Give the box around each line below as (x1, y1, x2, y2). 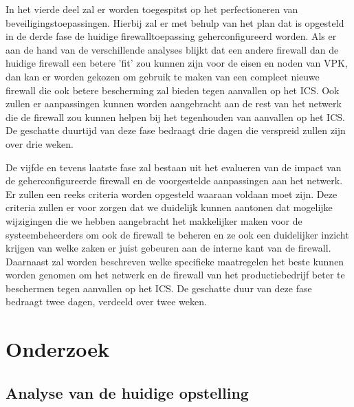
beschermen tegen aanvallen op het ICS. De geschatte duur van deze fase (5, 280, 312, 295)
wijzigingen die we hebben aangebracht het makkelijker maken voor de (5, 213, 302, 228)
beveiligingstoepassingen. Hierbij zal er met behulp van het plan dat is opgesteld (5, 15, 344, 30)
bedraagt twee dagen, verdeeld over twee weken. (5, 294, 207, 309)
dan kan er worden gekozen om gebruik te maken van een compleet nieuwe (5, 69, 320, 83)
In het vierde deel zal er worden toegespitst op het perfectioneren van (5, 2, 298, 16)
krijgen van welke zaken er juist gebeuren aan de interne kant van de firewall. (5, 241, 331, 255)
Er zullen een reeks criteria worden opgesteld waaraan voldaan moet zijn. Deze (5, 186, 338, 201)
